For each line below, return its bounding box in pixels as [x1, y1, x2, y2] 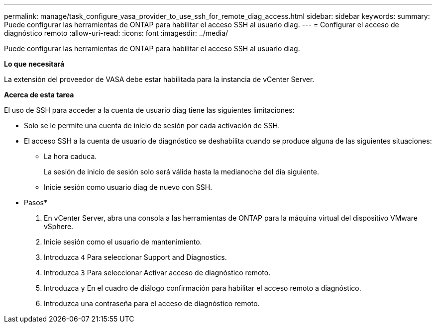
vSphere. [44, 222, 74, 231]
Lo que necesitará [4, 60, 65, 68]
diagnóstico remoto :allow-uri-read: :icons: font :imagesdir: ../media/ [4, 29, 228, 37]
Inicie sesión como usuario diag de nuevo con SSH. [44, 183, 213, 191]
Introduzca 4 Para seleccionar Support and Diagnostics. [44, 253, 227, 261]
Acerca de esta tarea [4, 90, 74, 99]
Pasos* [24, 198, 47, 207]
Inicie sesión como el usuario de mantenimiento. [44, 238, 202, 246]
